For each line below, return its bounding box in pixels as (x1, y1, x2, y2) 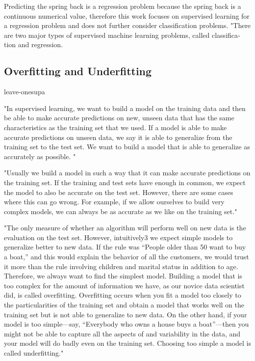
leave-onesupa (4, 86, 45, 97)
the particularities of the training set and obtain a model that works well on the (4, 300, 245, 310)
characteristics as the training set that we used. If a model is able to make (4, 122, 227, 132)
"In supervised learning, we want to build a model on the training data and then (4, 103, 246, 113)
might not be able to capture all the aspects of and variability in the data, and (4, 328, 241, 338)
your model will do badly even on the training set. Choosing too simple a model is (4, 338, 251, 348)
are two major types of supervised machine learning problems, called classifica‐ (4, 29, 240, 40)
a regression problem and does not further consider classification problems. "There (4, 20, 251, 30)
